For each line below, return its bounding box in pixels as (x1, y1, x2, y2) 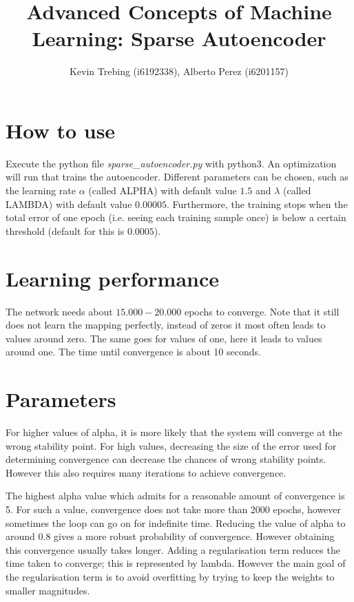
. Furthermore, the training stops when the (166, 196, 348, 211)
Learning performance (6, 264, 220, 292)
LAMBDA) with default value (6, 196, 132, 211)
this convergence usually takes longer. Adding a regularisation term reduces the (6, 542, 340, 557)
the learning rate (6, 183, 76, 198)
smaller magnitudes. (6, 583, 90, 597)
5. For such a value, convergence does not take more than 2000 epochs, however (6, 502, 342, 516)
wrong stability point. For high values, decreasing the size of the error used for (6, 438, 337, 453)
